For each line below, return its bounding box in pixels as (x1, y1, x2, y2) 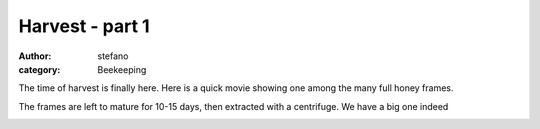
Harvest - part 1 (18, 15, 150, 37)
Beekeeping (97, 63, 147, 75)
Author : (18, 50, 52, 62)
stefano (97, 50, 129, 62)
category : (18, 63, 61, 75)
